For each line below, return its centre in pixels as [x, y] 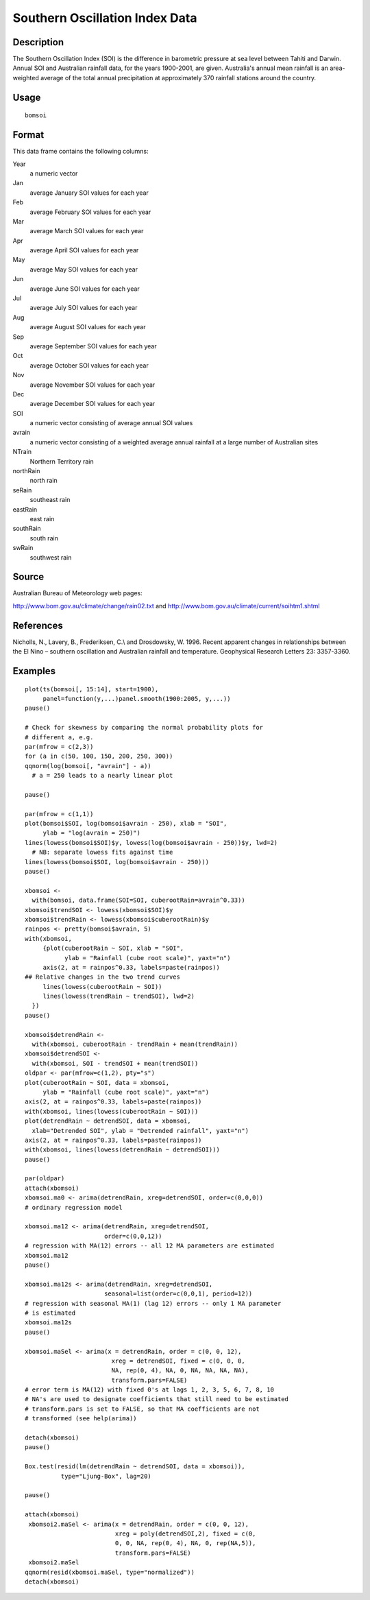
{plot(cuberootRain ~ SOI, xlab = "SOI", [113, 948]
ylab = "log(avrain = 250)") [91, 833]
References [38, 625]
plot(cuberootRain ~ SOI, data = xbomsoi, [97, 1083]
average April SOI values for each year [84, 250]
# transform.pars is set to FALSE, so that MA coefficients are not [142, 1409]
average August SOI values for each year [88, 327]
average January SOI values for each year [89, 193]
